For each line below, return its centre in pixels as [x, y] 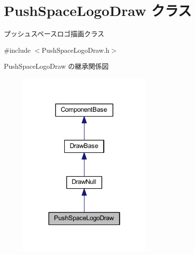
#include [17, 50]
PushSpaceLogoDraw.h [76, 50]
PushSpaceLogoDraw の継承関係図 [56, 66]
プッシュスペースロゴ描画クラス [54, 34]
